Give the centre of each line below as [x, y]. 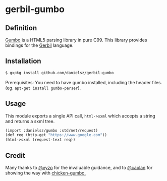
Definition [21, 28]
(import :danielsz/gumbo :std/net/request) [52, 130]
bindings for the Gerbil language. [40, 45]
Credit [15, 156]
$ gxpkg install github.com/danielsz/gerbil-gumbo [60, 73]
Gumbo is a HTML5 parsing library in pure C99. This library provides [76, 40]
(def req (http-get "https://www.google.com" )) [56, 135]
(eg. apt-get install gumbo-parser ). [43, 88]
